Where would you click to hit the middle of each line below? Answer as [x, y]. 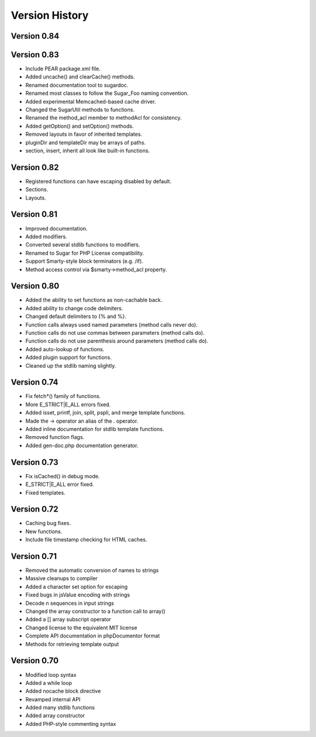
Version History [50, 15]
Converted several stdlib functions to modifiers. [83, 245]
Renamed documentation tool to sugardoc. [77, 85]
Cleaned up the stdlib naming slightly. [71, 365]
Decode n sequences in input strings [70, 603]
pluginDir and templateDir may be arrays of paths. [86, 142]
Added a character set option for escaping [77, 587]
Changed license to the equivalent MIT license [81, 628]
